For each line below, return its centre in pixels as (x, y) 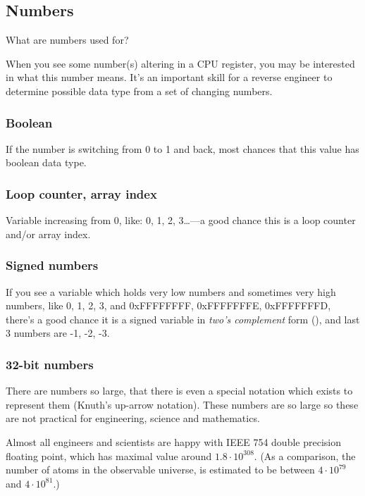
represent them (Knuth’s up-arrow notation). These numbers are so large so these (182, 404)
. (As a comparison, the (305, 455)
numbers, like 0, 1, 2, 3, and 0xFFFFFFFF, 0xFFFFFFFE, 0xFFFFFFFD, (168, 305)
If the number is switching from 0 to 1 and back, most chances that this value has (182, 148)
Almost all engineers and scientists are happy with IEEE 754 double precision (173, 441)
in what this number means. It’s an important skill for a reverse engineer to (169, 77)
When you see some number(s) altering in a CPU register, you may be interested (180, 63)
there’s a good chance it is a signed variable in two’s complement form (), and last (183, 319)
